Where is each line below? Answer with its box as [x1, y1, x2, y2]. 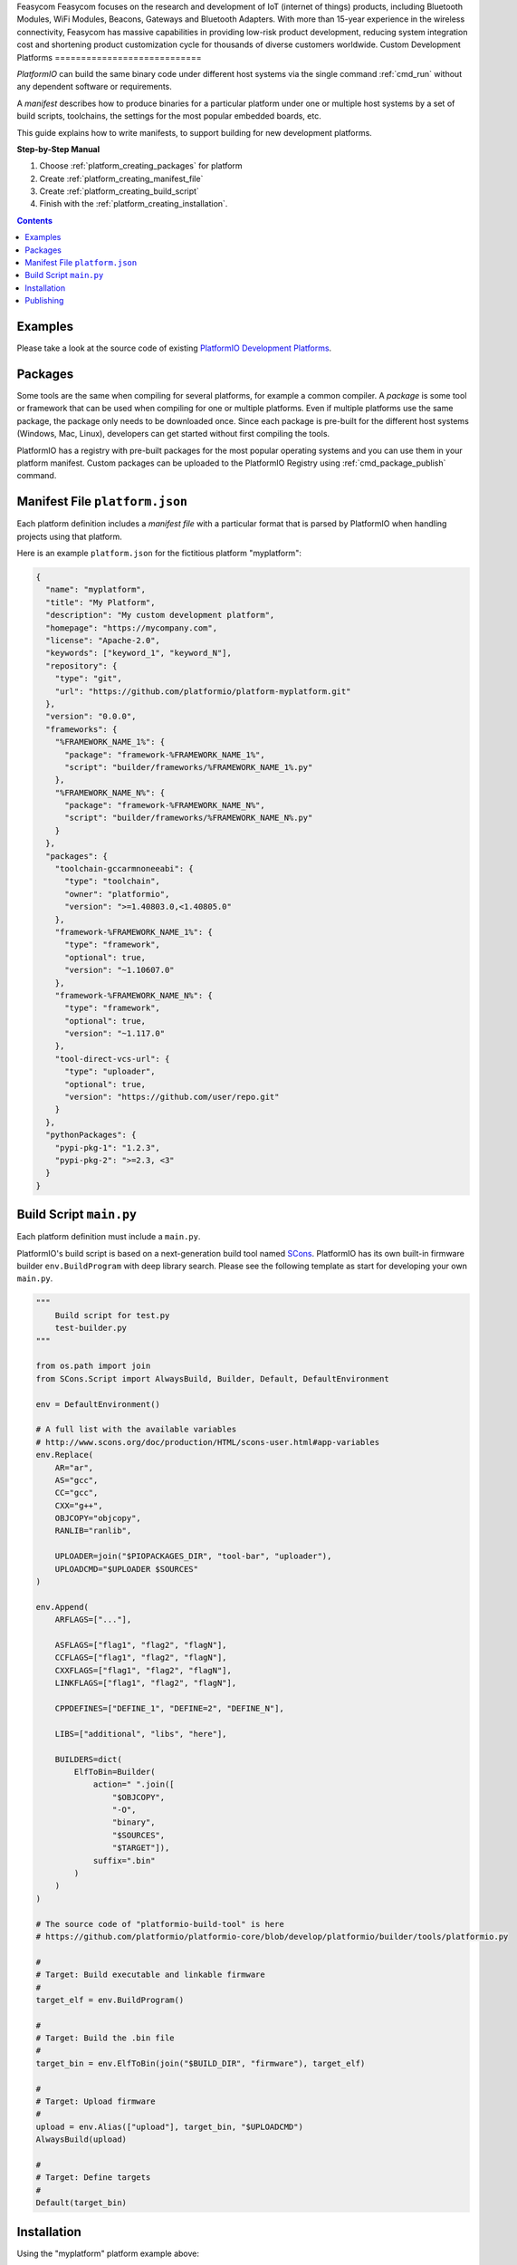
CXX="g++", [54, 1500, 103, 1510]
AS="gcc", [54, 1475, 99, 1485]
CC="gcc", [54, 1488, 99, 1499]
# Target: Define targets [35, 2173, 151, 2183]
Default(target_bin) [35, 2198, 127, 2208]
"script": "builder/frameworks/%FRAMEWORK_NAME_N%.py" [64, 813, 313, 824]
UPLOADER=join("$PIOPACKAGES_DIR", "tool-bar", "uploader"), [54, 1551, 332, 1562]
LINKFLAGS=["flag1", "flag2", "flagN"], [54, 1678, 237, 1689]
